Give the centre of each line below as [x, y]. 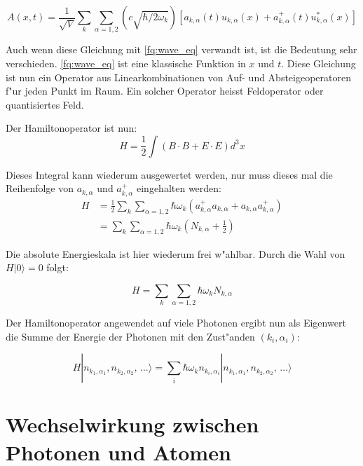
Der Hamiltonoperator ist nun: [71, 128]
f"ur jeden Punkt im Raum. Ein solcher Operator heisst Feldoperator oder [165, 91]
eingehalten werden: [179, 188]
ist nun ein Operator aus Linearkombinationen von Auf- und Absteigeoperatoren [179, 77]
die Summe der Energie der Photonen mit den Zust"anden [130, 336]
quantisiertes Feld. [45, 104]
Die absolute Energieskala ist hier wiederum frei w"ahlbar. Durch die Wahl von [176, 253]
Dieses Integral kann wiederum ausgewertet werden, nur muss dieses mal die [169, 174]
